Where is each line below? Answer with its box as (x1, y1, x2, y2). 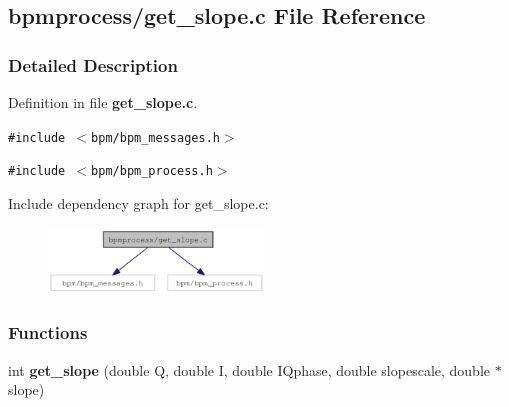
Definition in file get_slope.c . (8, 92, 198, 112)
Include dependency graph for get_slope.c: (8, 192, 269, 213)
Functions (8, 320, 88, 345)
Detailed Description (8, 52, 178, 77)
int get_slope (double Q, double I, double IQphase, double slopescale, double (8, 359, 491, 380)
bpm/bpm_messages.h (91, 130, 220, 145)
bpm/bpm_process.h (91, 164, 213, 179)
